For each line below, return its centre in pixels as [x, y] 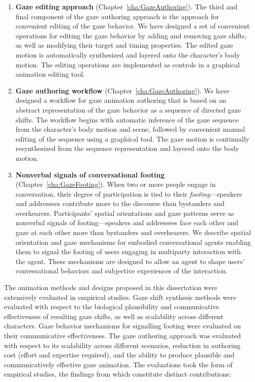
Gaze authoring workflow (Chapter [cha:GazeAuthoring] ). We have [122, 90]
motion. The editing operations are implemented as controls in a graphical [127, 64]
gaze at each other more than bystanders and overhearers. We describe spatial [133, 232]
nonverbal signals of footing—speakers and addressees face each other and [127, 222]
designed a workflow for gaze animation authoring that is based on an [121, 100]
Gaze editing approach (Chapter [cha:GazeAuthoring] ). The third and [127, 6]
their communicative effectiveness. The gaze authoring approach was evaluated [123, 335]
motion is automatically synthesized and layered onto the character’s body [128, 54]
